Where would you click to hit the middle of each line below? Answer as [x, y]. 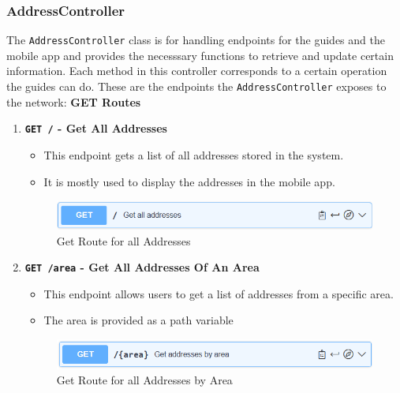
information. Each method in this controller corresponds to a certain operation [197, 71]
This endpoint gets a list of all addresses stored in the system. [194, 154]
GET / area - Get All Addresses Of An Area [142, 267]
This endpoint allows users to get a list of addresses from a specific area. [219, 293]
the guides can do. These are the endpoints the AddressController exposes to [196, 86]
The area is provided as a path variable [138, 320]
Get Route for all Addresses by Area [144, 380]
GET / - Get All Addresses [96, 128]
